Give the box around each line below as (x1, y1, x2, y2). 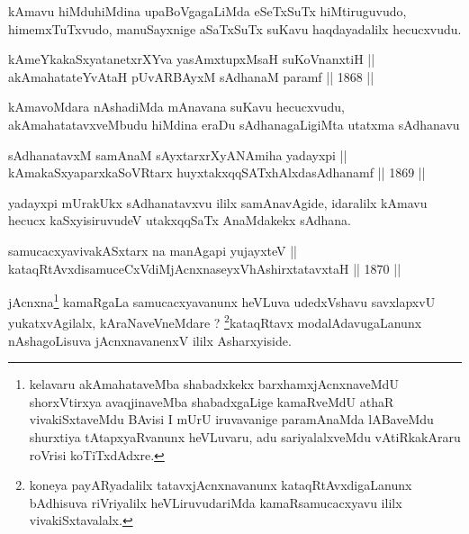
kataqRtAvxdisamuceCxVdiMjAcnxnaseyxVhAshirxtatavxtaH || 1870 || (8, 258, 401, 277)
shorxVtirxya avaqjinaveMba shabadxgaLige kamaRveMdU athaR (29, 392, 394, 411)
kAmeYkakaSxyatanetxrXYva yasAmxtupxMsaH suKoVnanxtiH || (8, 50, 375, 68)
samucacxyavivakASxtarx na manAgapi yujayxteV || (8, 240, 297, 259)
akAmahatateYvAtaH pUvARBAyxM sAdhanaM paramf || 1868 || (8, 67, 374, 86)
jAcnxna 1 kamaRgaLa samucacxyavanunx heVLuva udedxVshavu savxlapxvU (8, 290, 436, 311)
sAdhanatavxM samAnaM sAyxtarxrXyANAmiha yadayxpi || (8, 145, 347, 164)
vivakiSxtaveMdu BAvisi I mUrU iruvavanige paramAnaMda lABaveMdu (29, 410, 434, 429)
